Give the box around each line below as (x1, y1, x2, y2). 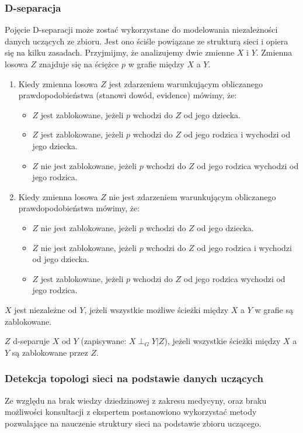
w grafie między (128, 58, 184, 70)
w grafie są (255, 303, 293, 315)
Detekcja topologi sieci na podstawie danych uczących (5, 371, 263, 386)
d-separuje (13, 335, 50, 347)
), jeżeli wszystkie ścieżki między (164, 335, 281, 347)
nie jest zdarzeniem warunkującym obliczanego (109, 190, 276, 202)
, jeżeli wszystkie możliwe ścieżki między (84, 303, 229, 315)
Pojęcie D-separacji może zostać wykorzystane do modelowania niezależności (5, 23, 278, 36)
